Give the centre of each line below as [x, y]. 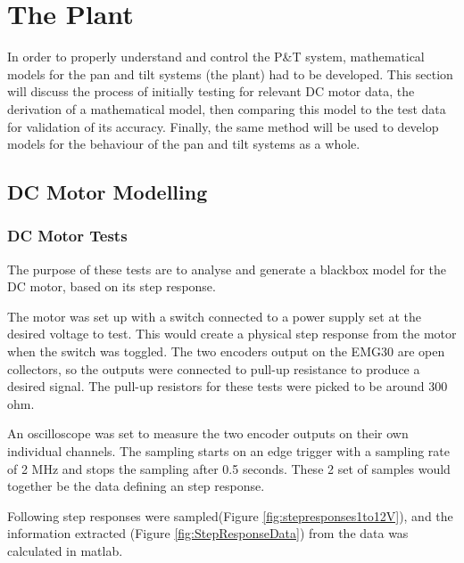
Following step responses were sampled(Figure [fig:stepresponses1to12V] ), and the [230, 515]
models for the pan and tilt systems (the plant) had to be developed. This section [230, 73]
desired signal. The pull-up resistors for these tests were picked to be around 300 [228, 386]
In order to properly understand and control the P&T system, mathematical [216, 57]
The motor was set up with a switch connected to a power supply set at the [214, 316]
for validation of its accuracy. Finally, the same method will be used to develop [223, 126]
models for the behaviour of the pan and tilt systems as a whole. [184, 144]
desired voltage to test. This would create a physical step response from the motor [232, 334]
